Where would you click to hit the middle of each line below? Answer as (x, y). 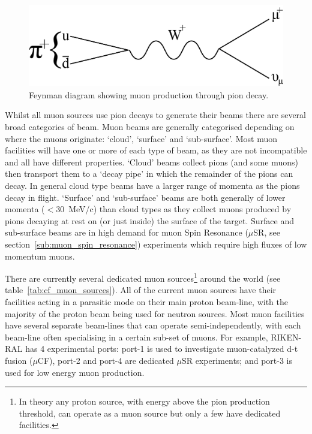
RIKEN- (286, 337)
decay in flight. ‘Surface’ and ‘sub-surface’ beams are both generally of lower (145, 197)
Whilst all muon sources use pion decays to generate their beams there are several (155, 115)
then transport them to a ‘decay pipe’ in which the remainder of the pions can (149, 174)
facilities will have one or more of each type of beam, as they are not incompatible (156, 150)
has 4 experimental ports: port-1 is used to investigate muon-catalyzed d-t (162, 349)
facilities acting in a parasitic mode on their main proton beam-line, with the (147, 301)
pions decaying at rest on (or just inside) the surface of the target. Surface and (150, 220)
